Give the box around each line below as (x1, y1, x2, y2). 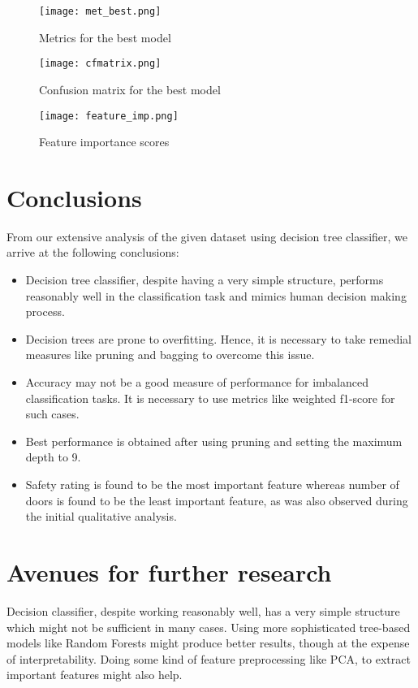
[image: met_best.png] (39, 6, 162, 17)
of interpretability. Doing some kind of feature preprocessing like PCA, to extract (6, 650, 411, 667)
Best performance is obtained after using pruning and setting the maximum (25, 432, 403, 449)
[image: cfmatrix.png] (39, 58, 162, 70)
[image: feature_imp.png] (39, 110, 179, 122)
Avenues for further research (6, 555, 332, 588)
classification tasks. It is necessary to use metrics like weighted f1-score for (25, 389, 395, 406)
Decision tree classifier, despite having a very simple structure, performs (25, 271, 384, 288)
